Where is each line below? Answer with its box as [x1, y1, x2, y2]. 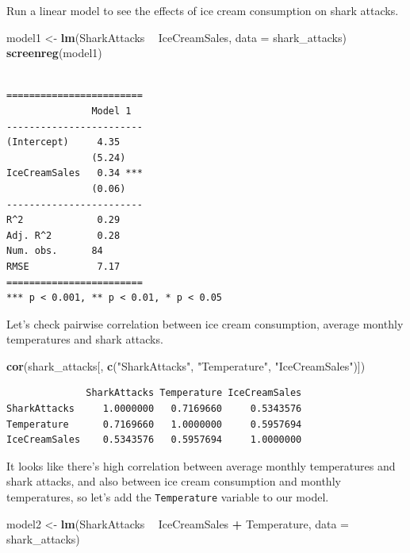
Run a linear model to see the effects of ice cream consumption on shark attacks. [6, 2, 399, 18]
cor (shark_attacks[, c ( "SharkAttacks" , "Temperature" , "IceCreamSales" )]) [6, 357, 366, 374]
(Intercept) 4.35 [6, 136, 121, 148]
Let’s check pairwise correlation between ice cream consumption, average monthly [6, 315, 404, 332]
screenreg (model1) [6, 44, 102, 61]
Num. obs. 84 [6, 245, 103, 257]
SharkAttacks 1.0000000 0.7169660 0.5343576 [6, 403, 302, 415]
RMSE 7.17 [6, 260, 121, 272]
